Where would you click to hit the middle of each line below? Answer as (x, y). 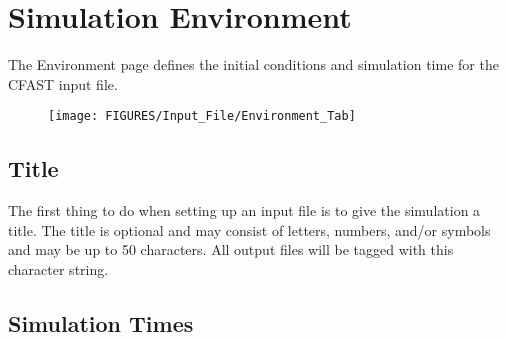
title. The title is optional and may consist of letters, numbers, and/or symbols (249, 229)
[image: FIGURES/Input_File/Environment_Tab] (202, 116)
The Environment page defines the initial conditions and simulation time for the (253, 64)
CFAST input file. (63, 83)
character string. (58, 268)
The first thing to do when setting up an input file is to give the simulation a (244, 210)
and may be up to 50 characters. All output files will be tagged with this (231, 249)
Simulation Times (101, 322)
